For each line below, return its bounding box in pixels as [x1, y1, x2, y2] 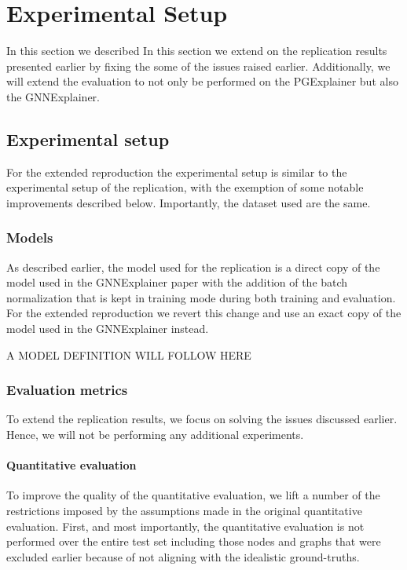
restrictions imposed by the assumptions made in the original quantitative [6, 502, 362, 519]
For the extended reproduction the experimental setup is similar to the [6, 163, 347, 180]
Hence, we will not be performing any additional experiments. [6, 426, 304, 443]
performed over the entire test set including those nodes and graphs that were [6, 533, 381, 550]
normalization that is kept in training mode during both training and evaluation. [6, 289, 396, 305]
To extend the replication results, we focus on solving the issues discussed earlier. [6, 411, 398, 427]
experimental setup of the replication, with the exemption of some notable [6, 179, 364, 195]
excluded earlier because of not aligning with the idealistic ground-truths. [6, 548, 360, 565]
